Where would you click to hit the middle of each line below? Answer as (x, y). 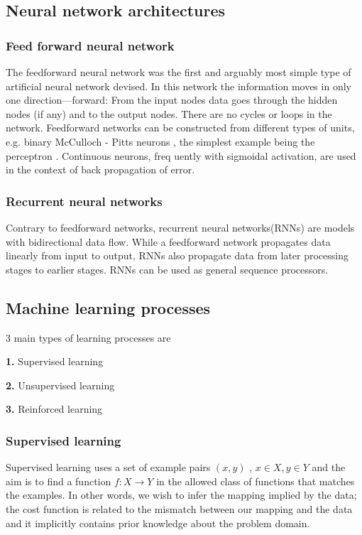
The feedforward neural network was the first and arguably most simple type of (179, 72)
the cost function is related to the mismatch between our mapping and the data (179, 508)
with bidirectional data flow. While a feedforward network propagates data (168, 241)
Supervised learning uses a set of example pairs (108, 467)
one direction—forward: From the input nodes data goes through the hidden (172, 100)
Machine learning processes (108, 307)
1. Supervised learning (55, 361)
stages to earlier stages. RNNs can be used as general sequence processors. (167, 269)
